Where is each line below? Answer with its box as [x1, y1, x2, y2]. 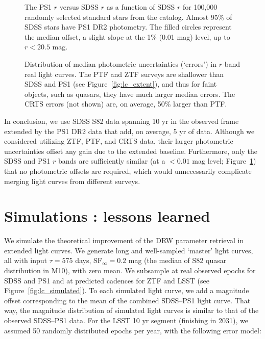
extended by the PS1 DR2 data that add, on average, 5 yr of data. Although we [4, 125, 255, 136]
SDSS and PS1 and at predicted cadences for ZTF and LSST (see [4, 275, 209, 285]
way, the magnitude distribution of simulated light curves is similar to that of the [4, 305, 259, 316]
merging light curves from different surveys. [4, 175, 140, 186]
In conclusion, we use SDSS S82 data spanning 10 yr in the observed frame [4, 115, 239, 126]
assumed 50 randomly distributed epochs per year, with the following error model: [4, 325, 261, 335]
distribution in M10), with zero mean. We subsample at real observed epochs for [4, 265, 256, 275]
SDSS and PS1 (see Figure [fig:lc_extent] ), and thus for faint [25, 79, 217, 89]
